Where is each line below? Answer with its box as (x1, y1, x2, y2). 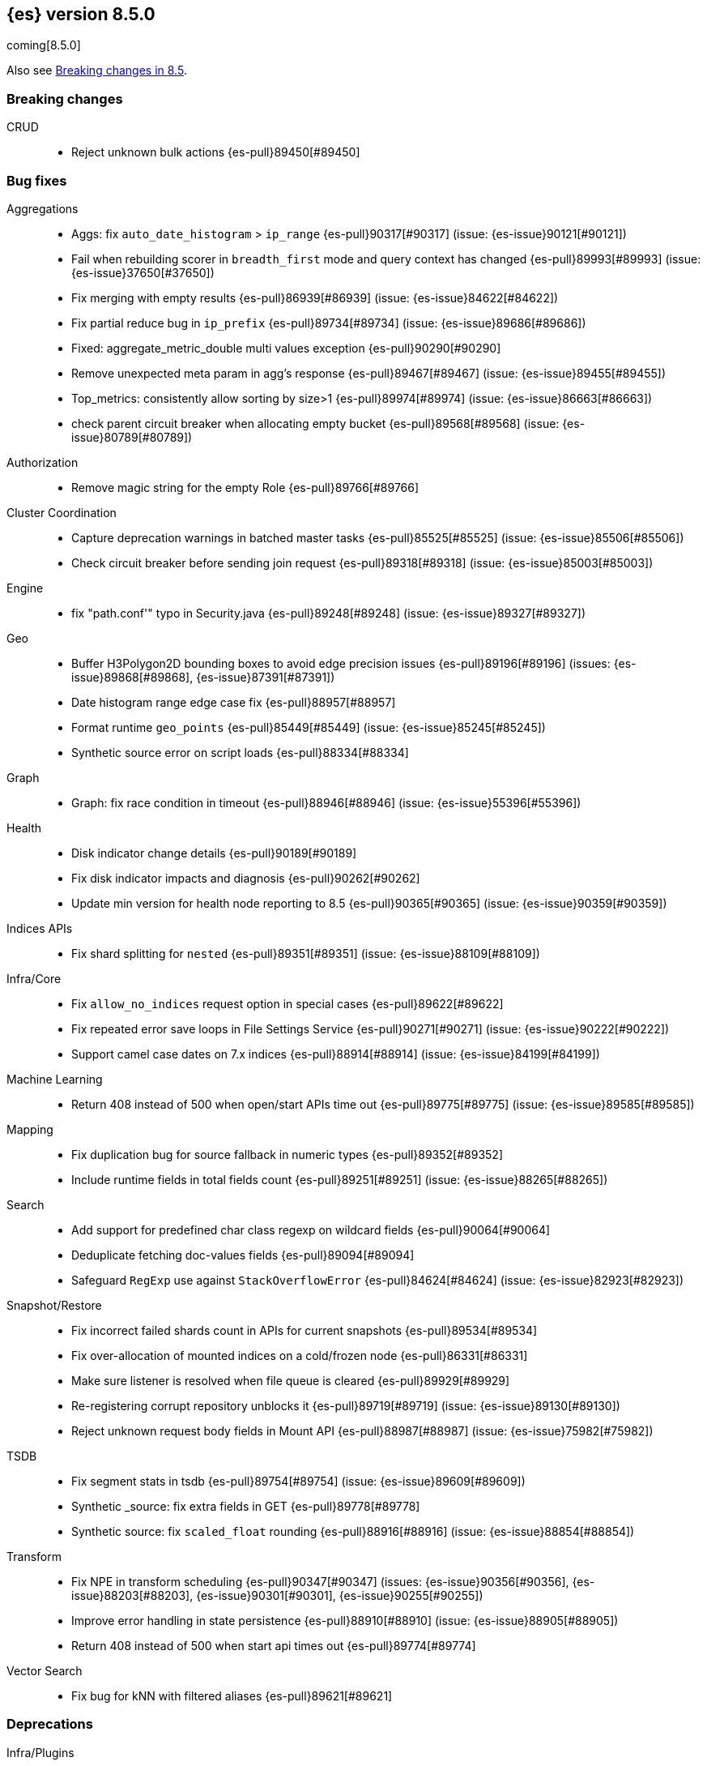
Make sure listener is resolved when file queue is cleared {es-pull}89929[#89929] (71, 1373, 510, 1388)
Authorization (6, 455, 79, 469)
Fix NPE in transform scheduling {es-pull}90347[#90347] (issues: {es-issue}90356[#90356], (71, 1574, 569, 1589)
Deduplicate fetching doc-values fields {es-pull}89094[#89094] (71, 1247, 415, 1262)
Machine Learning (6, 1071, 103, 1086)
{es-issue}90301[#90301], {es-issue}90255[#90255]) (196, 1588, 483, 1602)
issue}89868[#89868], (71, 669, 194, 684)
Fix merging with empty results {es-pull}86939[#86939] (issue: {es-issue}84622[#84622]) (71, 290, 559, 305)
